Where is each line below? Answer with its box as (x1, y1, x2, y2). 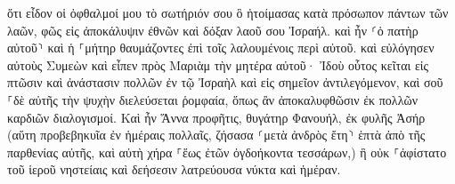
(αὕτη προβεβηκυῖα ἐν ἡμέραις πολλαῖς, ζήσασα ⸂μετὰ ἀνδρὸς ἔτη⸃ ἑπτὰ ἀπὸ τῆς (7, 125, 426, 144)
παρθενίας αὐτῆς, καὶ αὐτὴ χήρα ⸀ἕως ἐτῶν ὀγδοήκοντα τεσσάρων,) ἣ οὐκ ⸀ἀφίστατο (7, 142, 447, 161)
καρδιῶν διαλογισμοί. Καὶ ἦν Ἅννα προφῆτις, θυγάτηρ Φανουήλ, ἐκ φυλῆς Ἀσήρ (7, 108, 426, 126)
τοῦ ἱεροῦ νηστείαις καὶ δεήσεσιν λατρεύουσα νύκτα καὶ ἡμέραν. (7, 160, 341, 179)
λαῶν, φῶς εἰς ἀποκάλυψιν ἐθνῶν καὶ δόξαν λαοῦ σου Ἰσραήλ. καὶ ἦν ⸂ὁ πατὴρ (7, 20, 418, 39)
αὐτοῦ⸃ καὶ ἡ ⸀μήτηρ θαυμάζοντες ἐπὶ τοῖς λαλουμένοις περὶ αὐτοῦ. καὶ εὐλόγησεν (7, 38, 435, 57)
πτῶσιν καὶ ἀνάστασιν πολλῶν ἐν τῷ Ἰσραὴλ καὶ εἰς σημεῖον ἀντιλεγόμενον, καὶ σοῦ (7, 73, 443, 92)
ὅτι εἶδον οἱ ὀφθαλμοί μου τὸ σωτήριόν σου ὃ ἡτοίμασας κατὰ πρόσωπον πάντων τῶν (7, 4, 449, 21)
